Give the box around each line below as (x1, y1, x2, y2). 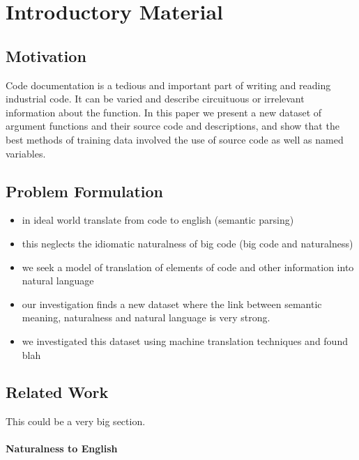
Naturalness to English (6, 441, 118, 456)
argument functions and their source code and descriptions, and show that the (6, 118, 339, 133)
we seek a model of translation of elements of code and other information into (22, 259, 354, 274)
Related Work (6, 381, 109, 403)
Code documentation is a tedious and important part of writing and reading (6, 77, 331, 92)
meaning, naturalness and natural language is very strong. (22, 310, 270, 325)
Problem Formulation (6, 180, 163, 201)
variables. (6, 146, 46, 160)
